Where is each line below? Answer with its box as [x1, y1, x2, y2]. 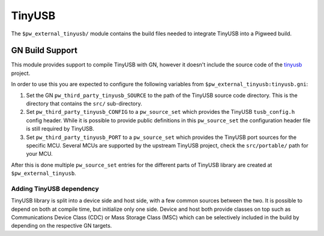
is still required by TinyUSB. [26, 125, 95, 132]
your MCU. [26, 150, 53, 158]
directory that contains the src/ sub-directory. [26, 100, 142, 107]
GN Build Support [11, 46, 78, 56]
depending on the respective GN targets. [11, 222, 112, 229]
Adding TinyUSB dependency [11, 184, 99, 193]
